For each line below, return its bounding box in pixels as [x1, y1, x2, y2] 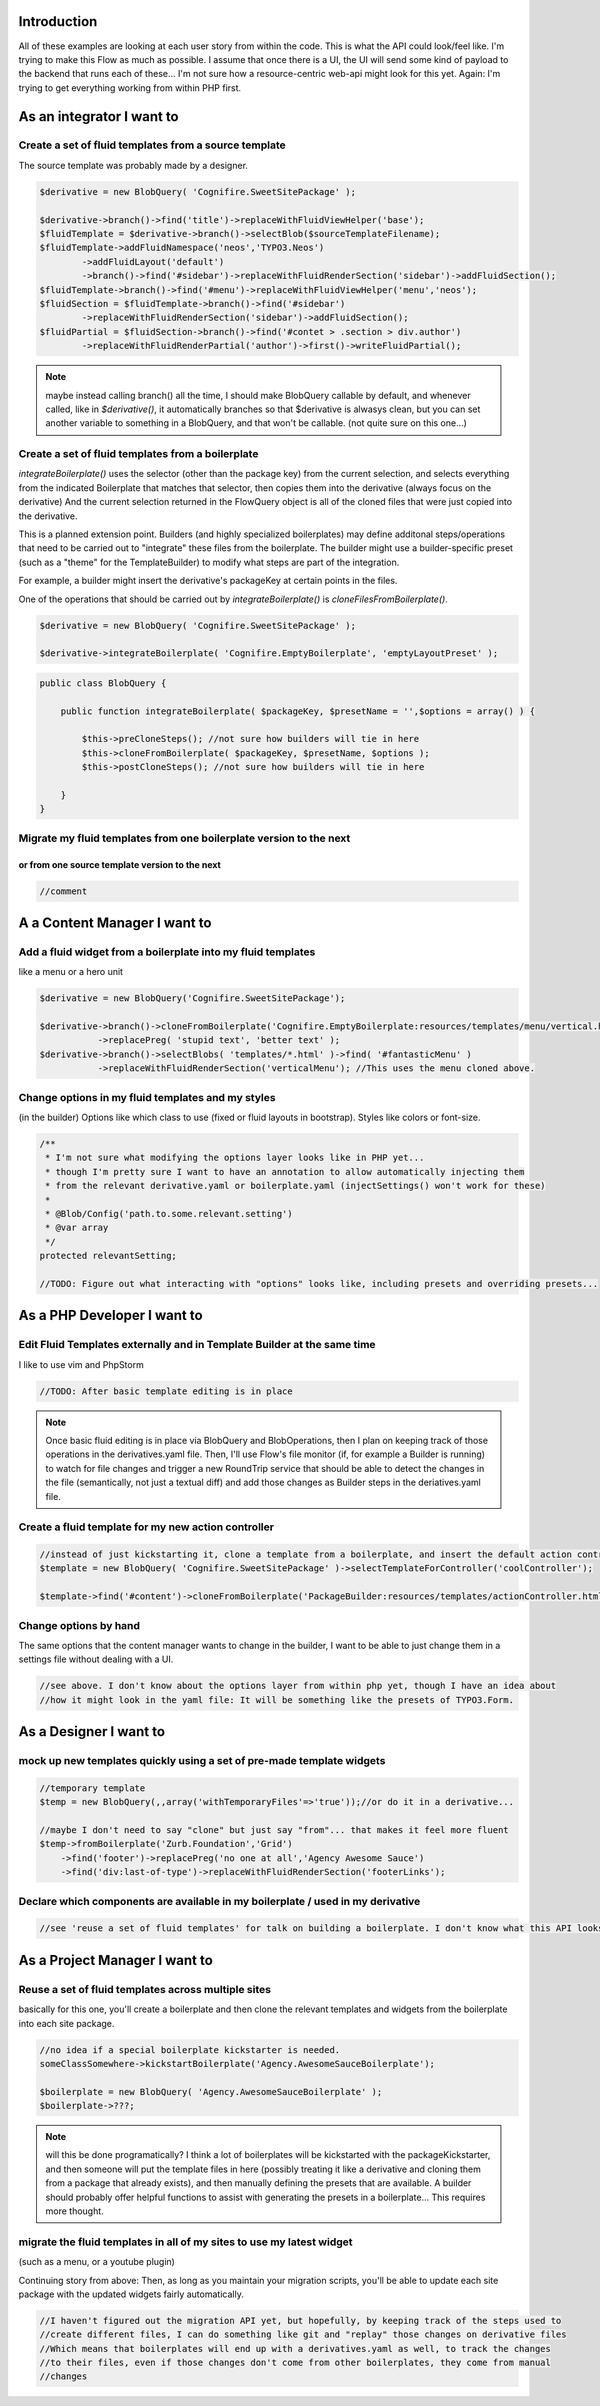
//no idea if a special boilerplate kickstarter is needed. [39, 2044, 341, 2055]
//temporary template [39, 1782, 146, 1794]
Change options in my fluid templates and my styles [18, 1090, 276, 1104]
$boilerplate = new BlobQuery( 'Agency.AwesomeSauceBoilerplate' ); [39, 2086, 383, 2097]
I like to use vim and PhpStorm [18, 1358, 144, 1370]
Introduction [18, 13, 98, 30]
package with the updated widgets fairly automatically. [18, 2288, 244, 2300]
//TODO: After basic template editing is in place [39, 1385, 294, 1397]
